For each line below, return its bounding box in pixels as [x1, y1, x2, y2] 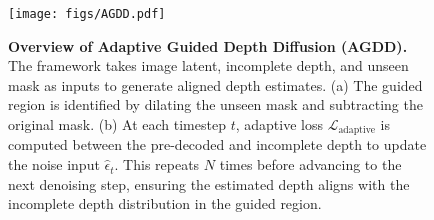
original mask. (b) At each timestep [8, 114, 226, 135]
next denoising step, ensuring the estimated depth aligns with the [8, 173, 410, 194]
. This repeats [114, 154, 200, 175]
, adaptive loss [235, 114, 323, 135]
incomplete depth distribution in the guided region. [8, 193, 322, 214]
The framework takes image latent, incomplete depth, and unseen [8, 55, 409, 76]
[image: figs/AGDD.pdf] [8, 7, 166, 21]
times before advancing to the [219, 154, 402, 175]
